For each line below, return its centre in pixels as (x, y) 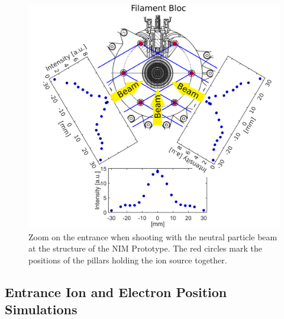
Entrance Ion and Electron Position (116, 291)
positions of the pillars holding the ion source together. (128, 260)
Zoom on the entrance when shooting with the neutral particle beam (153, 236)
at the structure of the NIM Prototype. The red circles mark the (145, 248)
